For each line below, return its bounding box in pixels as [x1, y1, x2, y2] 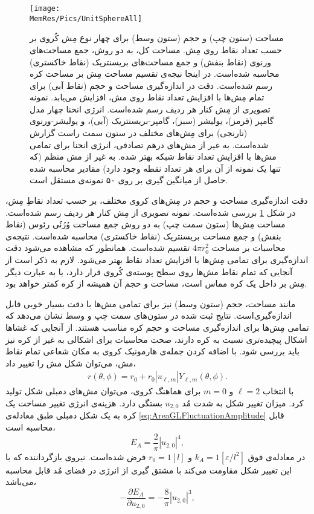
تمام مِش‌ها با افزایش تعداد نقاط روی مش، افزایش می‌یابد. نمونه [30, 91, 264, 103]
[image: [30, 4, 60, 13]
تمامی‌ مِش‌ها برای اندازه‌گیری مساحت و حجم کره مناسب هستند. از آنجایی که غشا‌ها [5, 320, 309, 333]
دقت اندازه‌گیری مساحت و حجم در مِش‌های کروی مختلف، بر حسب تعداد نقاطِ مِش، [5, 194, 308, 207]
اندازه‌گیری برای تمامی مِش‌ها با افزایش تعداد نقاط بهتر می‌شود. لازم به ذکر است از [5, 253, 309, 265]
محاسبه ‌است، [5, 421, 56, 434]
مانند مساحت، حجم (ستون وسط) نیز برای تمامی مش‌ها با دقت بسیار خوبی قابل [5, 297, 296, 310]
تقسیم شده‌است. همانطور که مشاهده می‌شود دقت [5, 241, 190, 254]
